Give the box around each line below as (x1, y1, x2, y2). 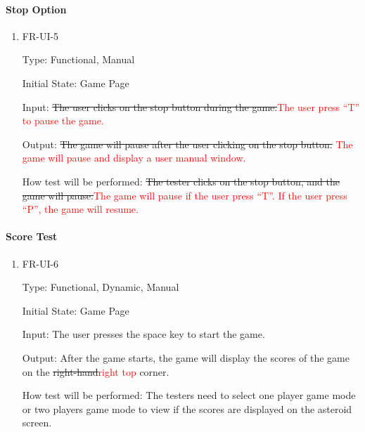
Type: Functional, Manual (22, 52, 135, 67)
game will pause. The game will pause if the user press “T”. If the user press (22, 188, 347, 202)
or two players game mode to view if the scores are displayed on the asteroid (22, 401, 352, 416)
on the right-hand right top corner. (22, 364, 169, 379)
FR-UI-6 (22, 256, 59, 270)
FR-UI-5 (22, 28, 59, 43)
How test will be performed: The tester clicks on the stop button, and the (22, 174, 340, 188)
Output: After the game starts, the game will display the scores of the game (22, 350, 350, 365)
